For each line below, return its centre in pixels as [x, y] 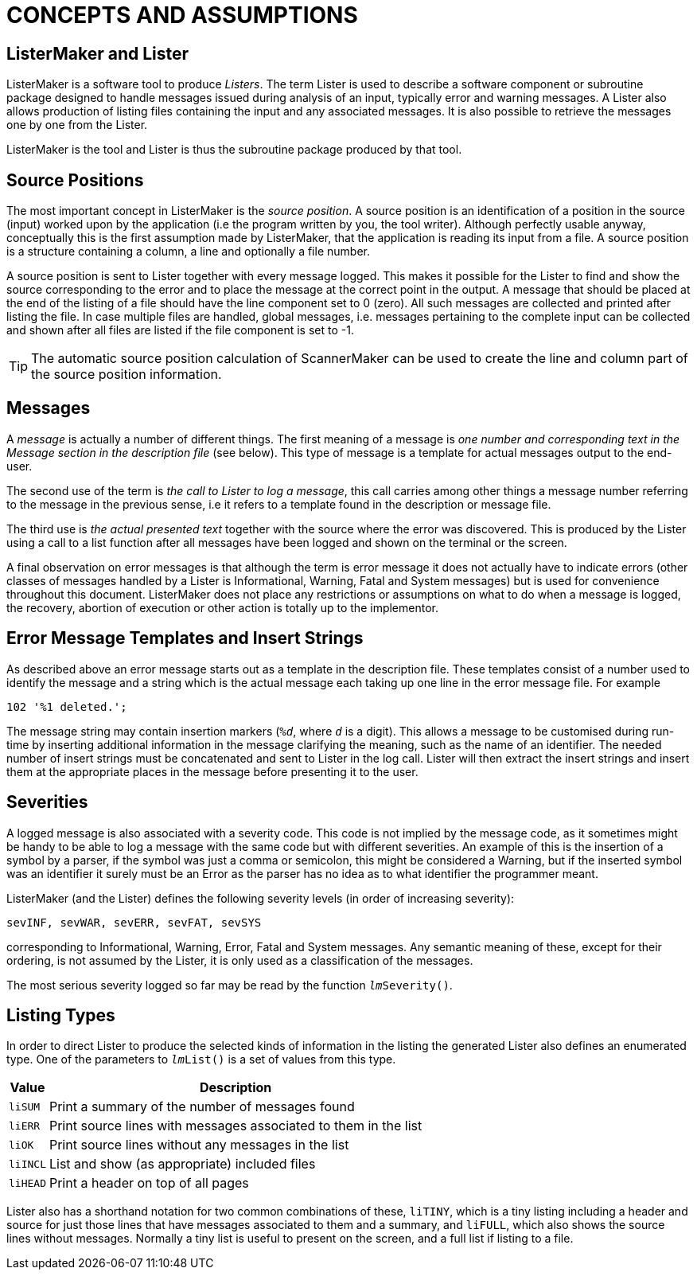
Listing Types [61, 1015]
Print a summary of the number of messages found [202, 1107]
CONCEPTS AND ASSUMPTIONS [182, 15]
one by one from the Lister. [77, 125]
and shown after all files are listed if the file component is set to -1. [180, 330]
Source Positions [75, 180]
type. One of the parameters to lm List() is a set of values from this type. [201, 1059]
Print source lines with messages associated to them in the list [236, 1126]
